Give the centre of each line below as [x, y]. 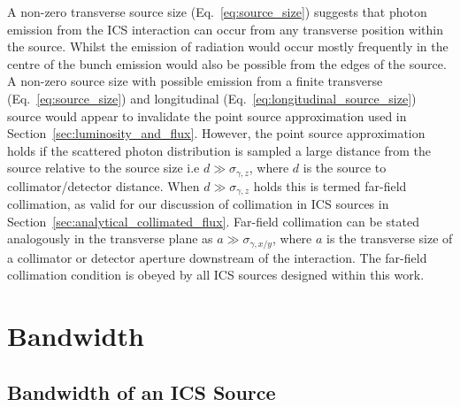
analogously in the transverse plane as [110, 238]
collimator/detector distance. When [103, 185]
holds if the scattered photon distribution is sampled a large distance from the [219, 150]
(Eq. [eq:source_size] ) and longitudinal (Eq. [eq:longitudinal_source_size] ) [212, 98]
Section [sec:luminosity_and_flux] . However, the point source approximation [216, 133]
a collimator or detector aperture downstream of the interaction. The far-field [217, 257]
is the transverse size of [390, 238]
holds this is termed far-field [330, 185]
